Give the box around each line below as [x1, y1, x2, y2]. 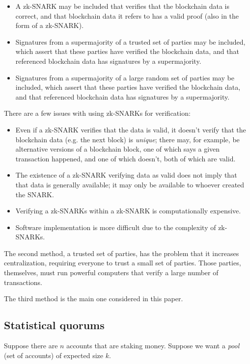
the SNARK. [15, 189, 54, 199]
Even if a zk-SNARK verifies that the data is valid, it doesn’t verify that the [15, 124, 246, 134]
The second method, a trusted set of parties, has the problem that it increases [4, 248, 239, 258]
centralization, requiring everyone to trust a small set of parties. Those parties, [4, 258, 241, 268]
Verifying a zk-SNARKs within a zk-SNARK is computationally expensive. [15, 206, 241, 216]
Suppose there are [4, 340, 58, 351]
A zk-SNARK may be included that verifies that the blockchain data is [15, 1, 229, 11]
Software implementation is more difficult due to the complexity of [15, 222, 216, 232]
